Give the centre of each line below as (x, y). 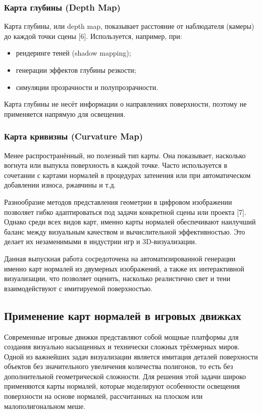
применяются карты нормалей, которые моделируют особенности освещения (122, 386)
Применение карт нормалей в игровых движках (123, 315)
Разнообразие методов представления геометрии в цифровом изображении (118, 201)
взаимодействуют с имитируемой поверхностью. (78, 288)
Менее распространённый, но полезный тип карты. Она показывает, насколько (125, 155)
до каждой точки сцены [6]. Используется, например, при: (93, 36)
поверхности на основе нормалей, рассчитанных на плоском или (103, 396)
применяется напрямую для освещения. (65, 113)
